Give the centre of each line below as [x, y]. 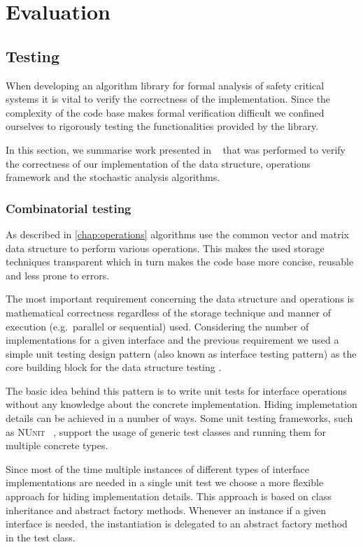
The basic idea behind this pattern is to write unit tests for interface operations [176, 390]
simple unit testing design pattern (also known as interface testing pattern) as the [181, 353]
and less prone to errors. [58, 275]
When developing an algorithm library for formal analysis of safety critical [165, 85]
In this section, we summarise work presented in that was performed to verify [176, 149]
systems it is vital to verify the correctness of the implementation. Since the [168, 99]
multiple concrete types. [57, 445]
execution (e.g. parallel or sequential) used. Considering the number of [157, 326]
